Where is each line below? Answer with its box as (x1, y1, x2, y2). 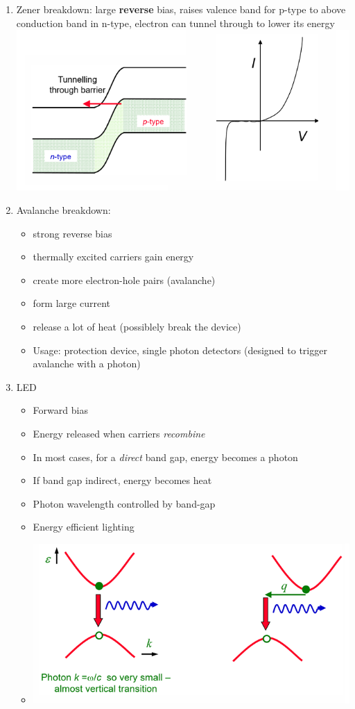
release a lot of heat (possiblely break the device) (33, 319, 241, 333)
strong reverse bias (33, 226, 112, 240)
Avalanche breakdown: (16, 203, 111, 217)
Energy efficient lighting (33, 519, 135, 534)
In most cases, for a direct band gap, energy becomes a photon (33, 449, 298, 464)
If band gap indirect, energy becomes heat (33, 473, 212, 487)
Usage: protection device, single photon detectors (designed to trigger (33, 342, 327, 357)
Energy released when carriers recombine (33, 426, 205, 440)
